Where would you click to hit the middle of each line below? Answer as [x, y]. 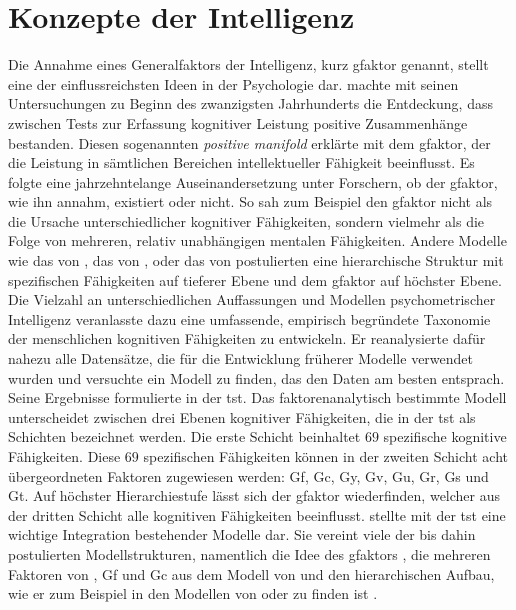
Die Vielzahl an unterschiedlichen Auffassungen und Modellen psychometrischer [252, 299]
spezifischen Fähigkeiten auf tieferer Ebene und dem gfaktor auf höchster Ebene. [255, 279]
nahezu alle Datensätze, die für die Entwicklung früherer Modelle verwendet [241, 358]
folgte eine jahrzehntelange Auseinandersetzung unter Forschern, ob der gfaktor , [253, 181]
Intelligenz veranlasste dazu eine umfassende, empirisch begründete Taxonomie [249, 318]
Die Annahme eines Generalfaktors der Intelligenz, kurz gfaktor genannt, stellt [248, 64]
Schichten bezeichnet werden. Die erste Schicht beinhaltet [184, 436]
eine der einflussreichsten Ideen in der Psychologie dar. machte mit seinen [233, 83]
